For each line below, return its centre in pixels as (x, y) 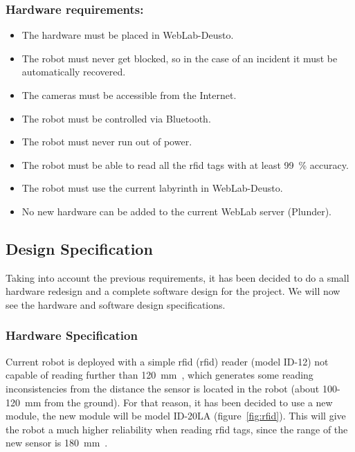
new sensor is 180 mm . (57, 443)
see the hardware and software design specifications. (116, 304)
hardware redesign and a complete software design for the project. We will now (173, 291)
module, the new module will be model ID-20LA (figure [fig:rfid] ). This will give (176, 416)
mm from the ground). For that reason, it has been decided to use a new (179, 402)
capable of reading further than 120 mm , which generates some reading (160, 375)
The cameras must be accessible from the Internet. (129, 95)
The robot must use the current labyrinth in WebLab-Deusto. (152, 188)
